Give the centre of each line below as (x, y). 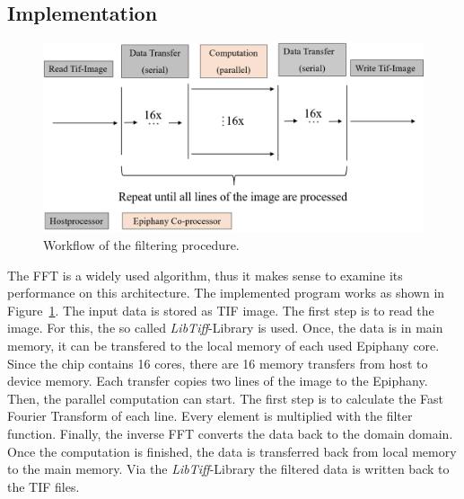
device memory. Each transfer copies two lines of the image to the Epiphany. (218, 381)
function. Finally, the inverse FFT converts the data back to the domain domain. (230, 433)
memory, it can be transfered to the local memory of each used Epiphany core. (223, 345)
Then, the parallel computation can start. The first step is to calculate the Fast (226, 398)
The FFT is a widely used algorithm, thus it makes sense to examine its (205, 275)
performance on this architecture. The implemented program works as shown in (226, 293)
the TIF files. (44, 486)
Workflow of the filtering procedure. (141, 244)
